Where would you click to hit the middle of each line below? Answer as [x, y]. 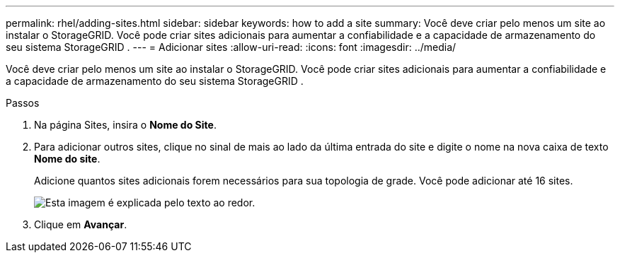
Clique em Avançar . [81, 224]
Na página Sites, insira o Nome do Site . [125, 125]
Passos [23, 103]
